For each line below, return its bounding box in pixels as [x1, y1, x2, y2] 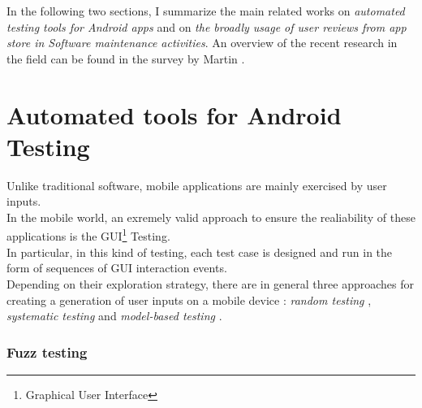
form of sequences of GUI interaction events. [6, 259, 227, 276]
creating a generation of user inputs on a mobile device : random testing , [6, 291, 372, 308]
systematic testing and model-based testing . [6, 307, 222, 324]
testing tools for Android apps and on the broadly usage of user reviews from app [6, 18, 407, 35]
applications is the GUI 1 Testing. [6, 225, 170, 245]
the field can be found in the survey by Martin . [6, 50, 245, 67]
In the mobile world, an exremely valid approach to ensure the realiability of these [6, 208, 416, 225]
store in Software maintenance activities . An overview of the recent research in [6, 34, 398, 51]
